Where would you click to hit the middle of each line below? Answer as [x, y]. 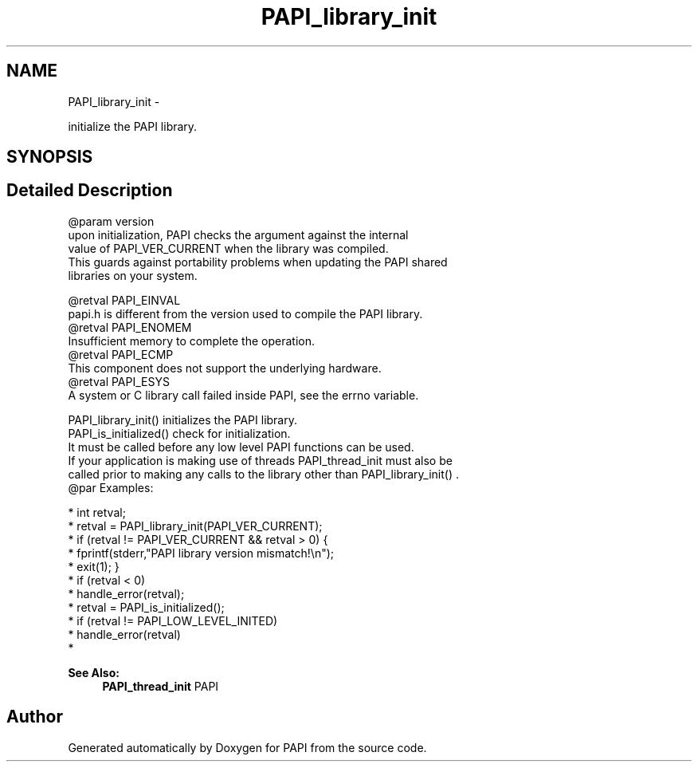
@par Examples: [111, 487]
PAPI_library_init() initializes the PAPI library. [182, 419]
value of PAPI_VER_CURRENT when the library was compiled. [228, 248]
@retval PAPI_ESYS [119, 381]
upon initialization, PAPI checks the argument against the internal [238, 234]
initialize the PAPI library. [133, 126]
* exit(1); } [94, 566]
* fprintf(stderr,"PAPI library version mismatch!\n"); [201, 553]
